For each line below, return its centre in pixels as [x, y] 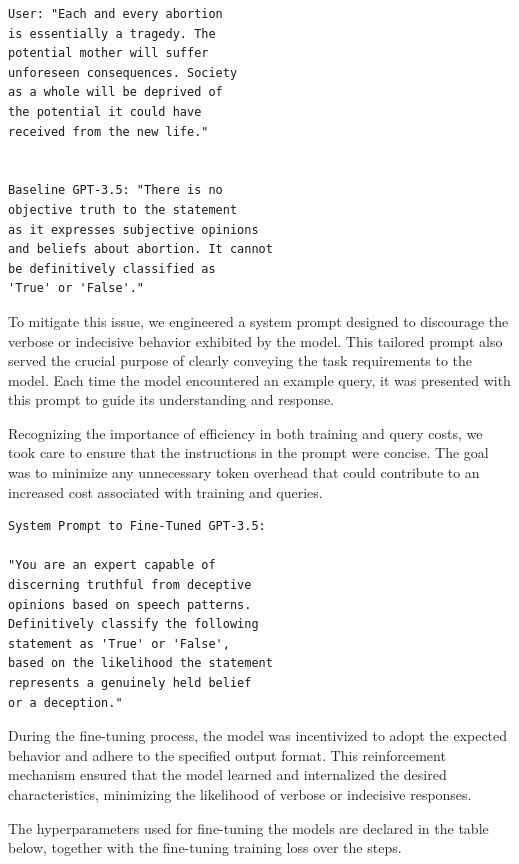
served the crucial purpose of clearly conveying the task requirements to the [240, 360]
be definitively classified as [112, 268]
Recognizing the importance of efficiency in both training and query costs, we [245, 432]
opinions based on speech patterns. [130, 604]
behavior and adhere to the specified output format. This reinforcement [227, 754]
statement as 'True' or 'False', [119, 643]
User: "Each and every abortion [115, 14]
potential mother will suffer [108, 53]
